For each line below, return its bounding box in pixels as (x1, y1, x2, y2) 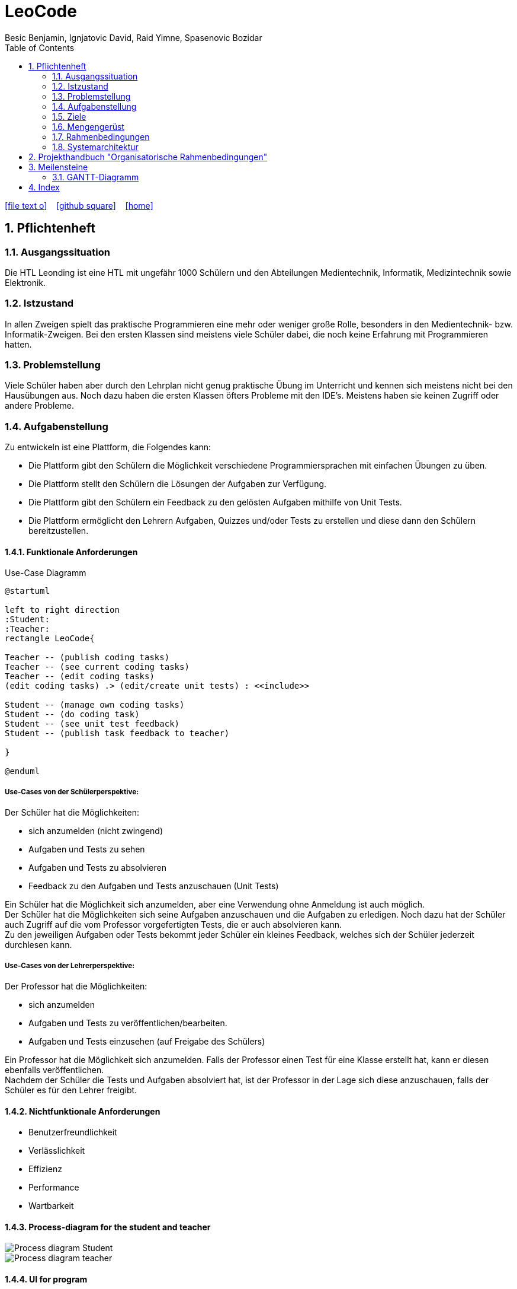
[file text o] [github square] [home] (5, 200, 153, 211)
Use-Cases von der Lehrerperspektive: (5, 961, 135, 970)
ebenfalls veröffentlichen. (5, 1065, 104, 1075)
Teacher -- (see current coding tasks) (5, 662, 190, 672)
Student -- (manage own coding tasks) (5, 700, 185, 710)
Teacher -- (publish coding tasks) (5, 653, 170, 663)
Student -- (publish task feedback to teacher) (5, 728, 230, 739)
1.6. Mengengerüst (52, 121, 124, 132)
